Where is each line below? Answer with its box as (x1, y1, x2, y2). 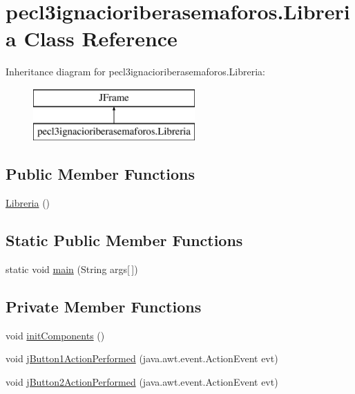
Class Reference (23, 24, 177, 53)
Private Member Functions (6, 296, 202, 317)
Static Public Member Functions (6, 229, 243, 251)
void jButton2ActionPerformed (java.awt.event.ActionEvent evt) (6, 375, 278, 389)
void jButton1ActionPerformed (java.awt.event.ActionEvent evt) (6, 351, 278, 366)
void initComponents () (6, 328, 105, 342)
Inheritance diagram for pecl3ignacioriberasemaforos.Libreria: (6, 64, 265, 79)
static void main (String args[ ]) (6, 262, 138, 276)
